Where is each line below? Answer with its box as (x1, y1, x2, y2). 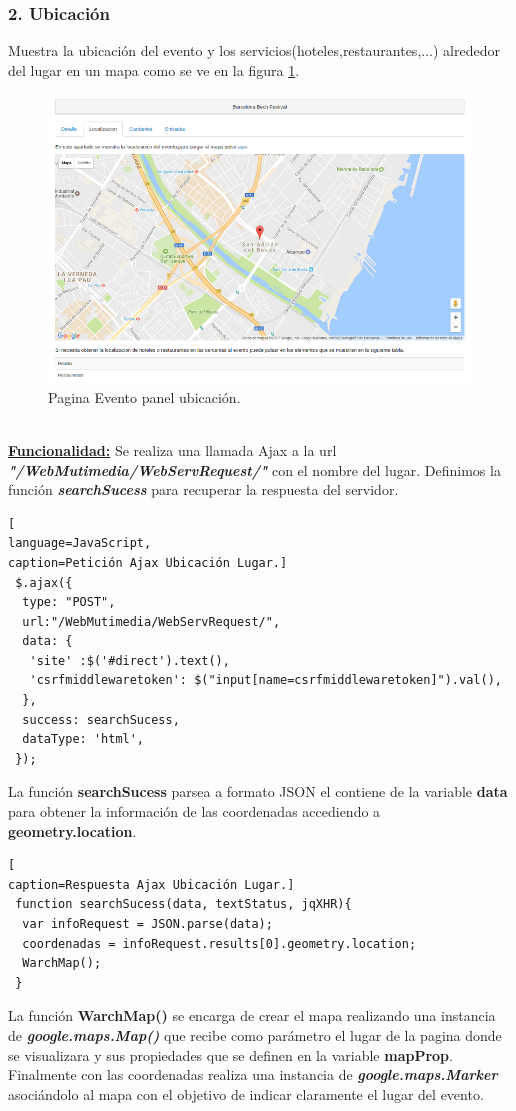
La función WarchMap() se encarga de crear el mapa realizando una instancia (8, 1005, 496, 1026)
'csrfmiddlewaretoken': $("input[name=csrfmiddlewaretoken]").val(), (29, 673, 502, 688)
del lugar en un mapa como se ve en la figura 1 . (8, 59, 300, 80)
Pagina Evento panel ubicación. (48, 386, 241, 407)
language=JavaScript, (8, 536, 152, 551)
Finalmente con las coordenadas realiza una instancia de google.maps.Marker (8, 1064, 498, 1085)
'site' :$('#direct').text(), (29, 653, 230, 668)
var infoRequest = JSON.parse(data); (22, 917, 273, 932)
